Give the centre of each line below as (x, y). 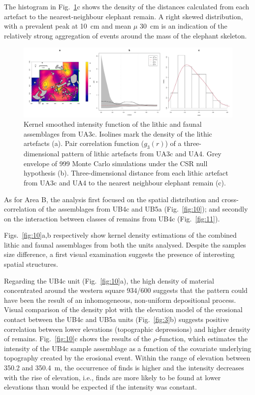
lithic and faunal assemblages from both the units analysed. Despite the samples (125, 244)
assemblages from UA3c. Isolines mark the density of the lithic (118, 133)
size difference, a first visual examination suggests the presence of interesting (119, 254)
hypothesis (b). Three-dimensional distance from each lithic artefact (126, 173)
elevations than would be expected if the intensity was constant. (100, 387)
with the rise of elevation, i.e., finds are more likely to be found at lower (112, 377)
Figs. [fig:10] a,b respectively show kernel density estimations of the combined (120, 235)
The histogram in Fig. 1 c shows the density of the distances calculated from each (127, 6)
